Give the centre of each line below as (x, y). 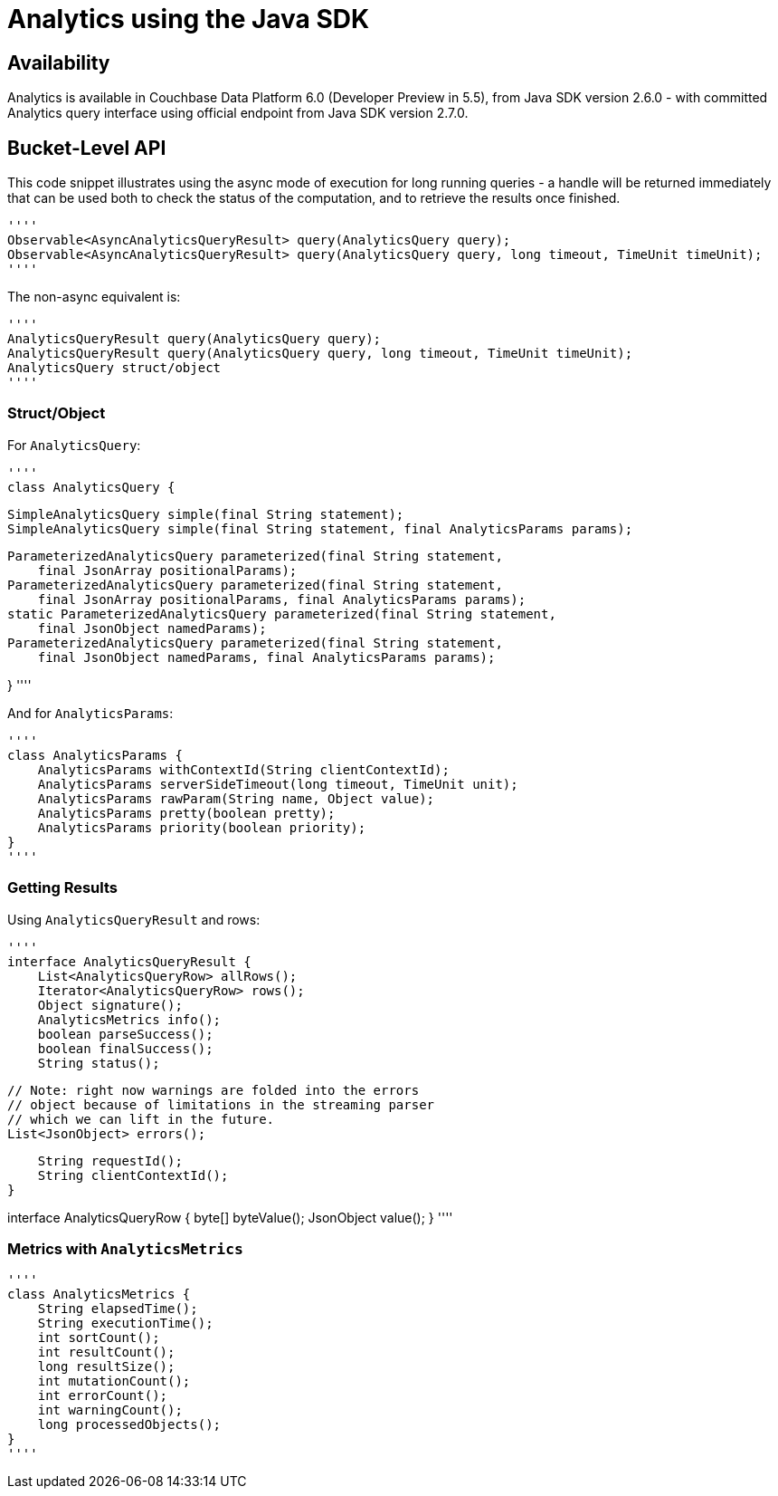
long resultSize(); (106, 1367)
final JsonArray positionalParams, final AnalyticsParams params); (282, 599)
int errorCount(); (103, 1396)
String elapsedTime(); (118, 1309)
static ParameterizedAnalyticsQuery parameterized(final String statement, (282, 614)
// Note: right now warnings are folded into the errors (213, 1090)
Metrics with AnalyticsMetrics (125, 1248)
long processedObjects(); (129, 1425)
